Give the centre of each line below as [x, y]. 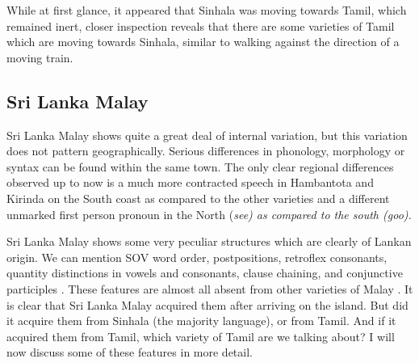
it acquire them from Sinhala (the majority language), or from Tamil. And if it [201, 321]
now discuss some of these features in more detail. [130, 352]
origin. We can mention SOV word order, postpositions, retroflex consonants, [197, 257]
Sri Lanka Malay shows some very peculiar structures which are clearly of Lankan [209, 241]
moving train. [40, 57]
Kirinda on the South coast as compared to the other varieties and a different [198, 198]
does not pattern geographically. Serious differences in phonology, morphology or [206, 151]
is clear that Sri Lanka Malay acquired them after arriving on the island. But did [207, 304]
